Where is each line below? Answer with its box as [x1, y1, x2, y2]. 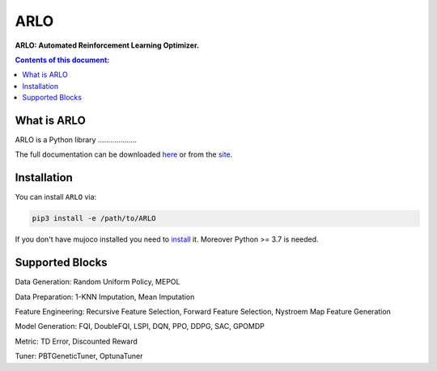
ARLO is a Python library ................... [15, 135, 138, 145]
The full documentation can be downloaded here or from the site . [15, 150, 233, 159]
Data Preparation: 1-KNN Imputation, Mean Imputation [15, 292, 195, 301]
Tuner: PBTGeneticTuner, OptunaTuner [15, 352, 143, 361]
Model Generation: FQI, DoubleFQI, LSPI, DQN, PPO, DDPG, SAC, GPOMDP [15, 322, 265, 331]
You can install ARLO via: [15, 192, 97, 202]
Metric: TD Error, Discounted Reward [15, 336, 138, 346]
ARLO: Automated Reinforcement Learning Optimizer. [15, 40, 200, 50]
